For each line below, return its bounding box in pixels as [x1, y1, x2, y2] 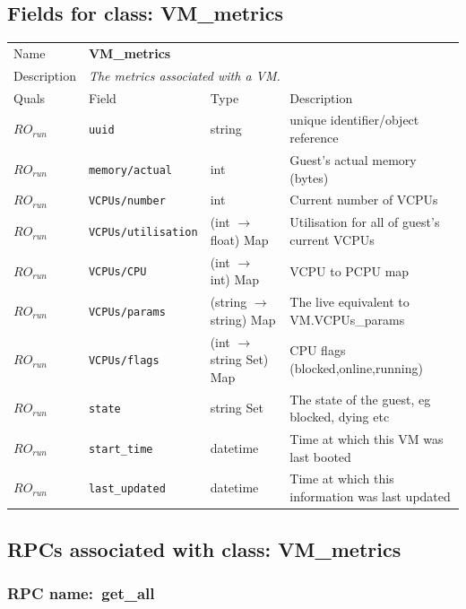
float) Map [210, 230, 269, 248]
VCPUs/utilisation [88, 226, 198, 239]
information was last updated [289, 487, 451, 506]
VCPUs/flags [88, 354, 160, 368]
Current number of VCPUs [289, 190, 438, 209]
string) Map [210, 309, 276, 328]
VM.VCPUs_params [289, 309, 405, 328]
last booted [289, 447, 351, 465]
